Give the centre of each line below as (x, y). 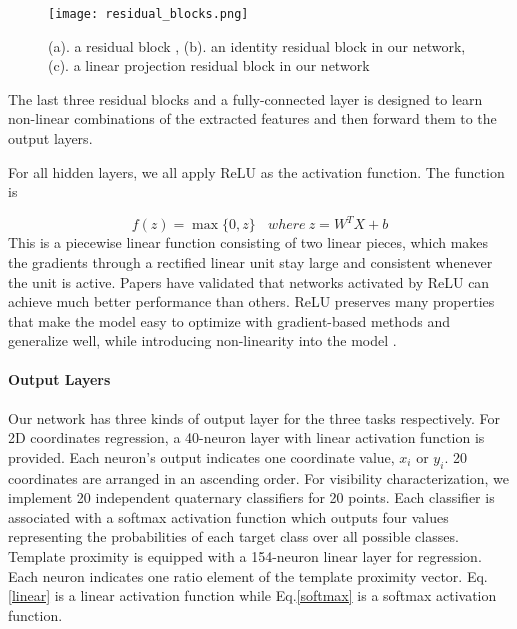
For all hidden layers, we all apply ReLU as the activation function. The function (256, 171)
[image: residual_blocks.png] (148, 14)
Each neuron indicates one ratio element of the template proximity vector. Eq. (248, 575)
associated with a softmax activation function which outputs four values (228, 516)
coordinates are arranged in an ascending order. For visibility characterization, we (258, 477)
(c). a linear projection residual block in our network (209, 65)
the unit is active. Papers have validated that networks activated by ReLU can (249, 281)
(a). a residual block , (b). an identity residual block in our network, (257, 45)
